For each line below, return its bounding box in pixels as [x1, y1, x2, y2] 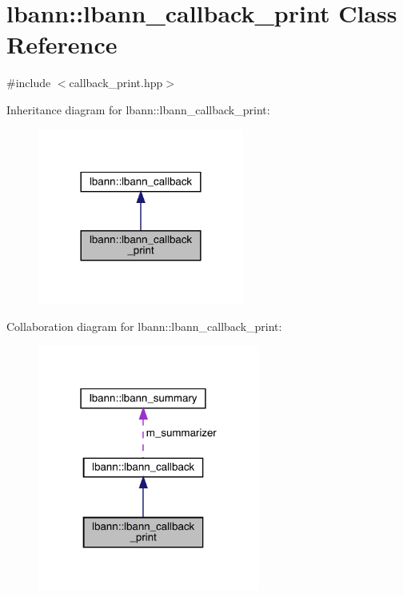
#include [6, 74, 51, 91]
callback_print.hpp [69, 74, 163, 91]
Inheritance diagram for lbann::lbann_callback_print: [6, 101, 270, 117]
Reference [6, 28, 118, 61]
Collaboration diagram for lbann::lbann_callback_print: [6, 317, 282, 334]
